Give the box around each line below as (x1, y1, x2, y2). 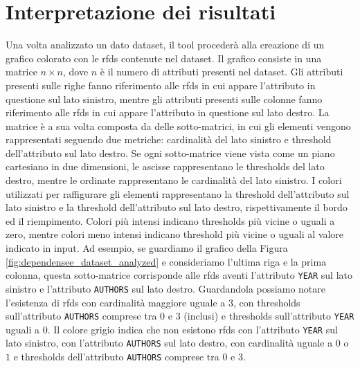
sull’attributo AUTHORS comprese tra (6, 309, 157, 323)
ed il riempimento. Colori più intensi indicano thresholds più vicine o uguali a (6, 213, 335, 228)
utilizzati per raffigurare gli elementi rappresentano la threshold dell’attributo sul (6, 186, 350, 201)
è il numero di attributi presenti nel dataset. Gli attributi (100, 64, 343, 79)
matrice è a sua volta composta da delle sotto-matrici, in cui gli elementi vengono (6, 118, 351, 133)
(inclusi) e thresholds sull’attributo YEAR (183, 309, 354, 323)
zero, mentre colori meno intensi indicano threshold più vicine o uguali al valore (6, 227, 344, 241)
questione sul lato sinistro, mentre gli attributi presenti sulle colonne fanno (6, 91, 323, 106)
